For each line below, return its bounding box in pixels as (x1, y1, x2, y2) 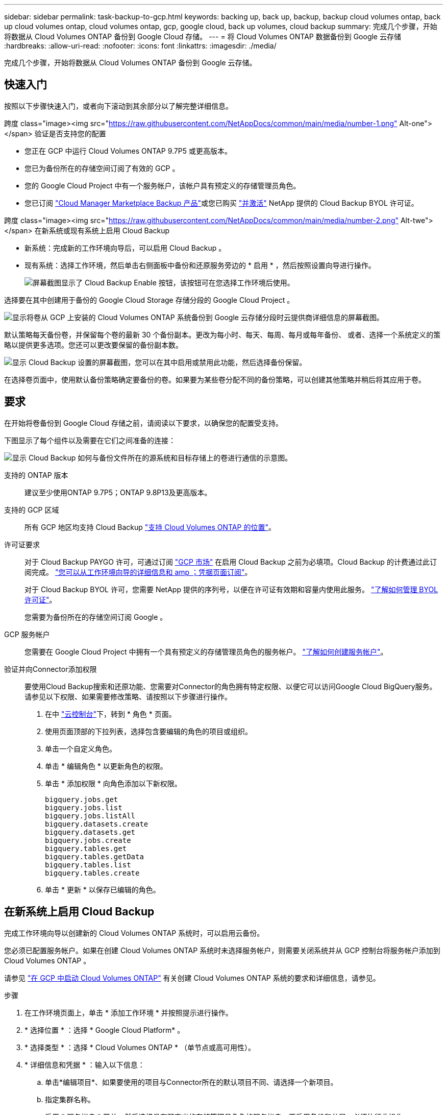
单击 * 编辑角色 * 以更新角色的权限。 (45, 761, 167, 770)
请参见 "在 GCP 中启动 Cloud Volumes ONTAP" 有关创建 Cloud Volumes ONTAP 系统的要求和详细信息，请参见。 (4, 973, 380, 982)
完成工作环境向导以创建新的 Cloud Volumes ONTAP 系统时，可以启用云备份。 (4, 928, 264, 937)
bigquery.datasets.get (45, 828, 136, 836)
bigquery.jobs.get (45, 795, 118, 804)
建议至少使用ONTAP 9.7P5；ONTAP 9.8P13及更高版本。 (24, 488, 212, 497)
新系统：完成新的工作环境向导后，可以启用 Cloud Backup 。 (24, 243, 226, 252)
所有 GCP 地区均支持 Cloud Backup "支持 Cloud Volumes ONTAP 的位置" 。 (24, 522, 276, 531)
